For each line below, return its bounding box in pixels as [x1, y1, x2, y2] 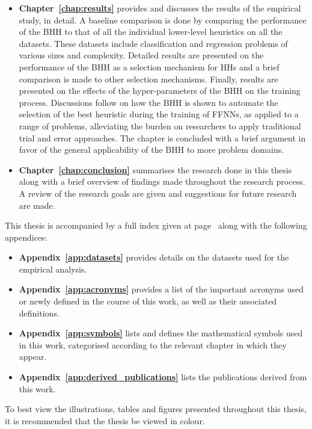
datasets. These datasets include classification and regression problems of [19, 37, 288, 49]
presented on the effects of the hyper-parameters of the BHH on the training [19, 84, 301, 97]
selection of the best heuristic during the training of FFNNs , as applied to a [19, 108, 299, 120]
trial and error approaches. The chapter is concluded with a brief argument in [19, 131, 306, 144]
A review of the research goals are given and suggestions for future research [19, 187, 297, 199]
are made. [19, 199, 55, 211]
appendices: [5, 230, 47, 243]
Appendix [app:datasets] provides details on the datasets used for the [19, 251, 289, 264]
